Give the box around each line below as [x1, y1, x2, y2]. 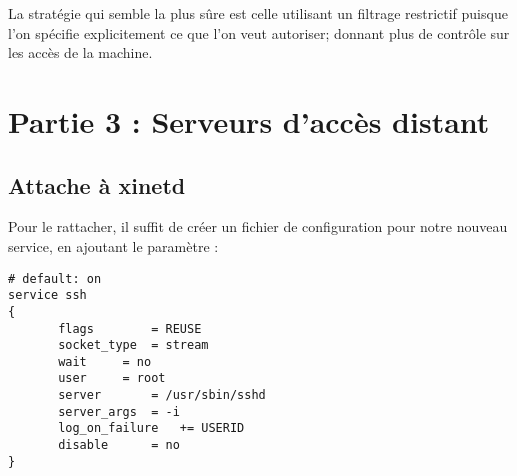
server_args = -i [58, 404, 180, 419]
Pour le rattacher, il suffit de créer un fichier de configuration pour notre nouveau [8, 216, 508, 237]
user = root [58, 371, 166, 386]
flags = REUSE [58, 321, 202, 336]
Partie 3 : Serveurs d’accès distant [8, 100, 490, 141]
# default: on [8, 271, 102, 286]
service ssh [8, 288, 87, 303]
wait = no [58, 354, 152, 369]
